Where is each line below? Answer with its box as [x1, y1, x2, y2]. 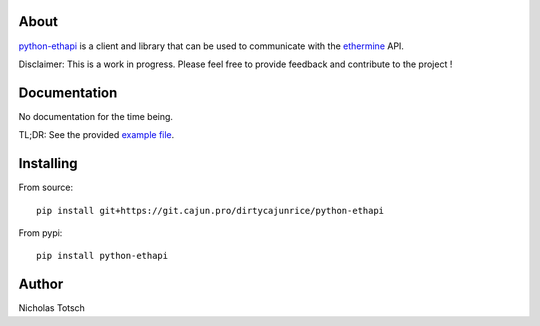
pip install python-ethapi [36, 250, 169, 262]
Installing [18, 155, 79, 172]
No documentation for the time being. [18, 110, 174, 122]
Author [18, 276, 64, 293]
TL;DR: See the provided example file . [18, 129, 175, 141]
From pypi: [18, 226, 63, 239]
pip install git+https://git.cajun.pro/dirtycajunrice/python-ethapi [36, 205, 385, 216]
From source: [18, 181, 74, 194]
